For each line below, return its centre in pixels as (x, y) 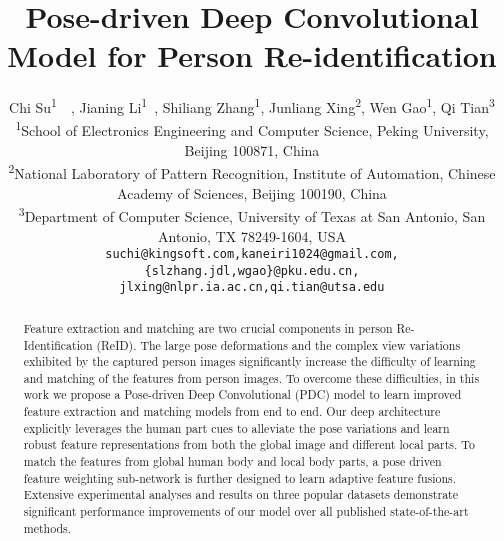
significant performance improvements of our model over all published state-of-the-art (246, 511)
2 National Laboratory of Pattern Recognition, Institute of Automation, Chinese (252, 172)
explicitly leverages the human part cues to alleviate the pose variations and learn (236, 427)
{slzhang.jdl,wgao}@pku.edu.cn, (252, 270)
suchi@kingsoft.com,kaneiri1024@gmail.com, (252, 254)
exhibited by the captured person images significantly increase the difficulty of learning (249, 361)
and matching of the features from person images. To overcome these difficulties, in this (251, 377)
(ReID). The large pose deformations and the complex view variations (278, 344)
